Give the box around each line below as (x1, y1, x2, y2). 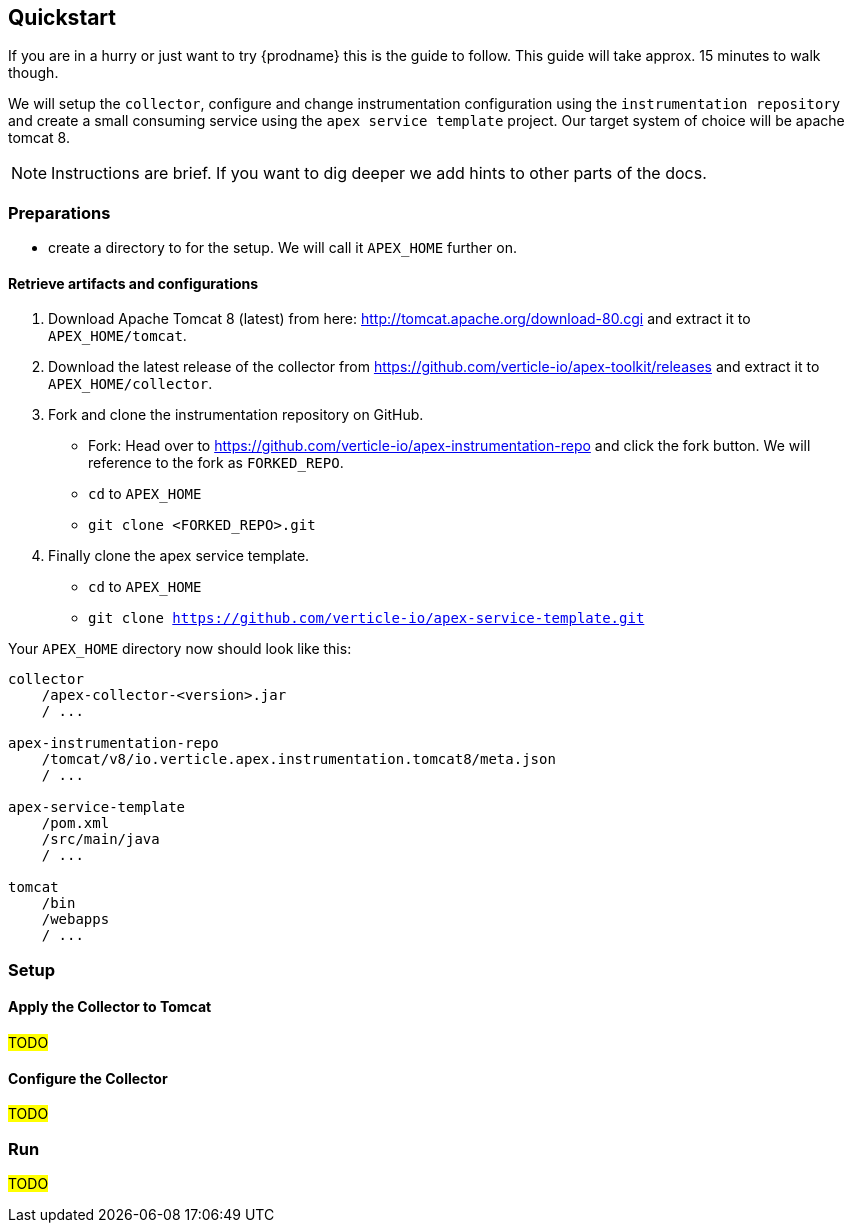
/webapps (41, 911, 110, 928)
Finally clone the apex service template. (48, 547, 310, 565)
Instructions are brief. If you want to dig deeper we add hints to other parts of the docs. (51, 163, 707, 184)
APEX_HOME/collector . (48, 375, 213, 393)
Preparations (8, 202, 111, 223)
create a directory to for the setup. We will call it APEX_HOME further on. (48, 239, 517, 257)
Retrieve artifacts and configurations (8, 274, 259, 292)
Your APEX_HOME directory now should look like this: (8, 640, 352, 658)
